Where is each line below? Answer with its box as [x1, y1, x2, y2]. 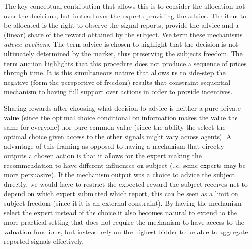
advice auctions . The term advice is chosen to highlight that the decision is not [4, 39, 238, 49]
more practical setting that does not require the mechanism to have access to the [4, 217, 244, 227]
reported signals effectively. [4, 236, 84, 246]
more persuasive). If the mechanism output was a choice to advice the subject [4, 169, 235, 180]
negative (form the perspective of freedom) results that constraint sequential [4, 77, 231, 87]
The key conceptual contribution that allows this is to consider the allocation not [4, 1, 245, 11]
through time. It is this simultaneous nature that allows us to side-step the [4, 67, 226, 78]
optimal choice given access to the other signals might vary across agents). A [4, 131, 232, 141]
